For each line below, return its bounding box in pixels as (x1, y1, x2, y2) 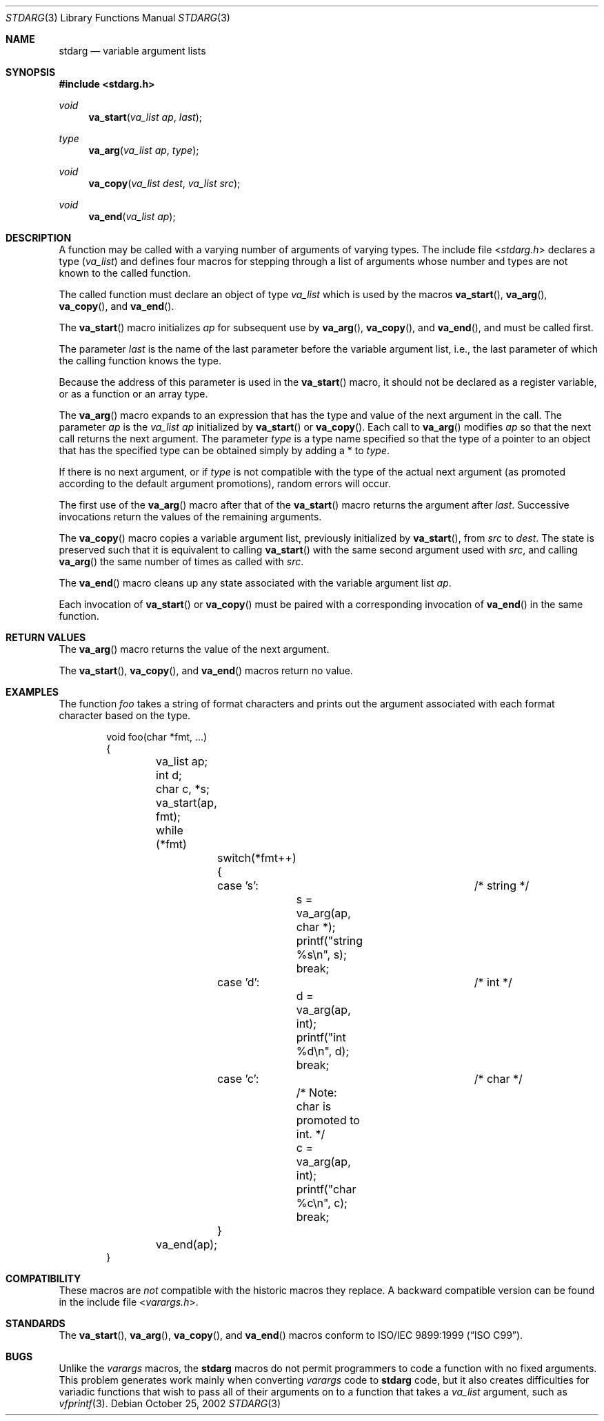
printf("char (296, 1182, 356, 1196)
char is (296, 1099, 332, 1113)
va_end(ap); (156, 1237, 217, 1251)
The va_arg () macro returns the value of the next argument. (59, 643, 330, 655)
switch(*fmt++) (217, 851, 296, 865)
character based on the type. (59, 709, 191, 721)
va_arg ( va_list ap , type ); (88, 144, 199, 156)
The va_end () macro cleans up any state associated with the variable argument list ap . (59, 577, 452, 589)
